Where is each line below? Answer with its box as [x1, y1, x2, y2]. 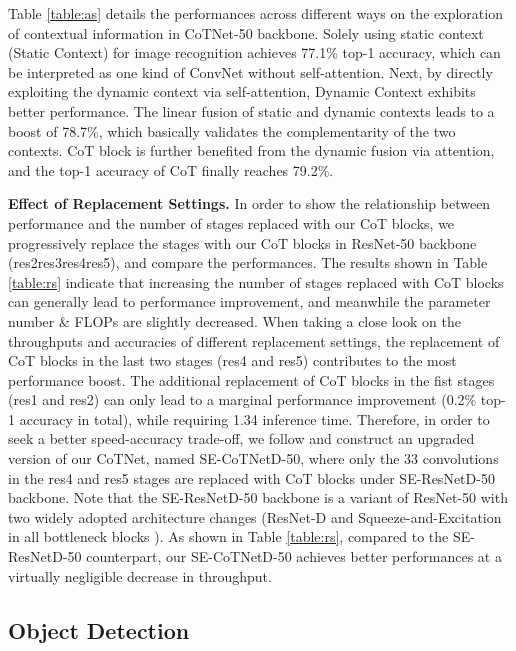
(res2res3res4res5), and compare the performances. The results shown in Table [8, 252, 488, 273]
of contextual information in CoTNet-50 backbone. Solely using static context [8, 22, 484, 43]
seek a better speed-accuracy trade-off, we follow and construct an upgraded [8, 428, 475, 449]
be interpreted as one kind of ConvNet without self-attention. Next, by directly [8, 61, 493, 82]
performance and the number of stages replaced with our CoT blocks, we [8, 212, 455, 233]
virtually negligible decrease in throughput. [8, 565, 272, 586]
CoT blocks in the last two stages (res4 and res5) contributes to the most [8, 350, 457, 371]
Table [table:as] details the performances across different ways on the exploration [8, 3, 503, 23]
